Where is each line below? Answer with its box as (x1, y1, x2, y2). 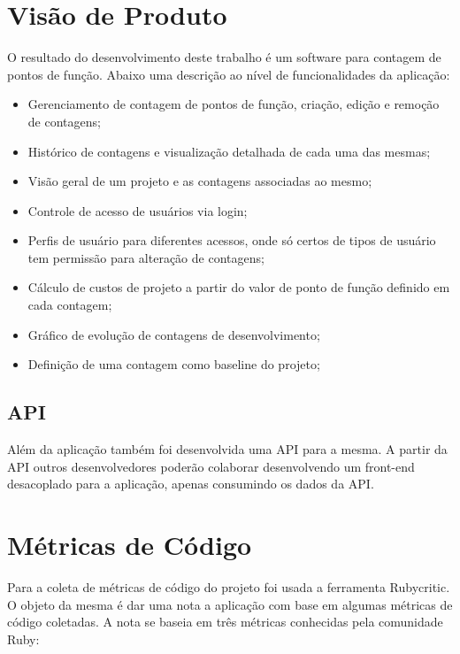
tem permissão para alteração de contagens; (27, 248, 264, 266)
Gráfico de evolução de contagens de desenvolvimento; (27, 325, 320, 343)
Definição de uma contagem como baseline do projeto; (27, 355, 320, 373)
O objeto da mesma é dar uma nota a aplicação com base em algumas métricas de (7, 595, 453, 613)
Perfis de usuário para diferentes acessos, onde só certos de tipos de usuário (27, 231, 436, 250)
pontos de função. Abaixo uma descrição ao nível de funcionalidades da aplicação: (7, 65, 450, 83)
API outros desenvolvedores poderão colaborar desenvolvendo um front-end (7, 457, 415, 475)
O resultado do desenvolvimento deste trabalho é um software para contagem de (7, 48, 441, 66)
